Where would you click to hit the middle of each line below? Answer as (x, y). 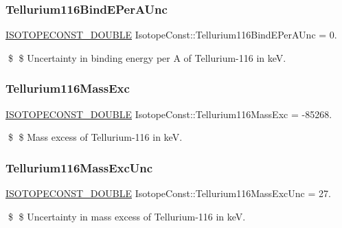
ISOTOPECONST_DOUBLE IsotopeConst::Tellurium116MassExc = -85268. (169, 114)
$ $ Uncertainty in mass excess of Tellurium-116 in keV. (127, 216)
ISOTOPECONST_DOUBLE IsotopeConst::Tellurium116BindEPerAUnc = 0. (171, 35)
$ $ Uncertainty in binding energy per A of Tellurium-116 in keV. (147, 57)
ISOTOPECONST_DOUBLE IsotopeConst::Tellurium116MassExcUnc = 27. (168, 193)
